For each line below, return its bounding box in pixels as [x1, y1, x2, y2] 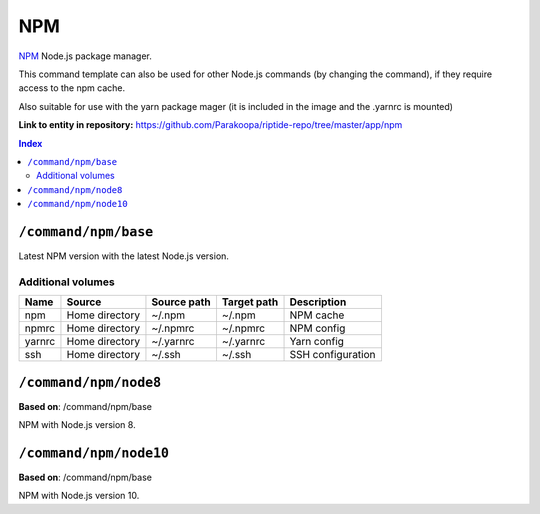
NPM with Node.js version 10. [18, 490, 140, 502]
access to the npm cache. [18, 82, 125, 94]
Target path [221, 295, 279, 309]
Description [289, 295, 347, 309]
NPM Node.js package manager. [18, 50, 152, 62]
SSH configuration [289, 348, 376, 362]
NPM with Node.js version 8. [18, 419, 136, 431]
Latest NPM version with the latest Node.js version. [18, 250, 230, 262]
